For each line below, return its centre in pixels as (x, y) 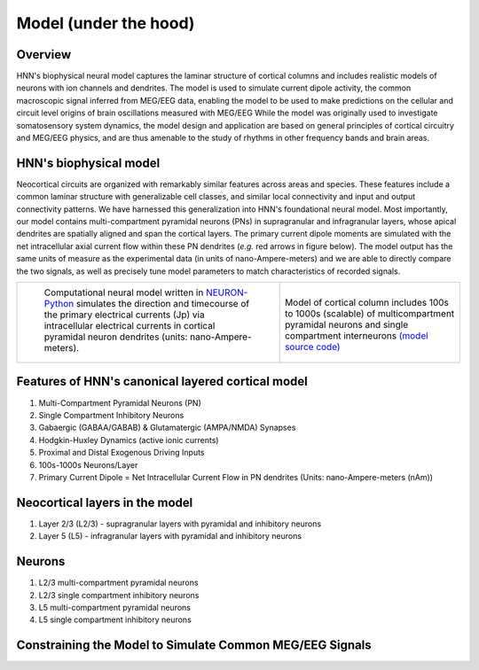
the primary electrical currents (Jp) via (124, 315)
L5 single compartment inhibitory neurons (115, 619)
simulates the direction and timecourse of (163, 304)
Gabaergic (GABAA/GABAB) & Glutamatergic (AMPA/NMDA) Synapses (167, 428)
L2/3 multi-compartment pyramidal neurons (118, 583)
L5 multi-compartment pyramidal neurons (114, 607)
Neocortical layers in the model (105, 502)
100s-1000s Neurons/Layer (88, 464)
